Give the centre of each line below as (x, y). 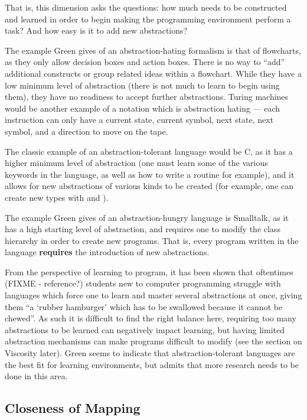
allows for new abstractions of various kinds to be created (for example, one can (149, 186)
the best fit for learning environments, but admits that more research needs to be (152, 364)
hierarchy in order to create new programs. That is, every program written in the (152, 240)
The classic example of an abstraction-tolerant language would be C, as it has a (149, 151)
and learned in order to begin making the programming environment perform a (148, 19)
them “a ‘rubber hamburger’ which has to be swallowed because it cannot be (144, 306)
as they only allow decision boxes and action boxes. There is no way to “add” (145, 62)
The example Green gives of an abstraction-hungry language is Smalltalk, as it (147, 217)
